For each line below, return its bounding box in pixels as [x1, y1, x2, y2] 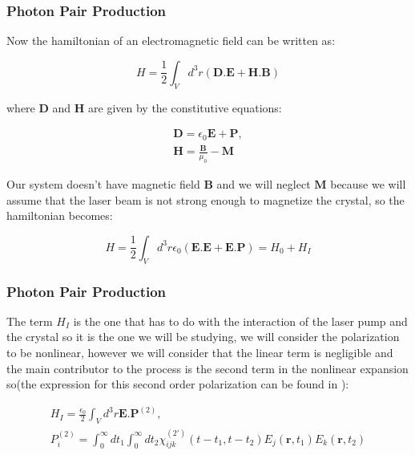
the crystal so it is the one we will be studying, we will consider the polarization [6, 328, 400, 345]
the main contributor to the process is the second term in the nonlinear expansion [6, 360, 409, 376]
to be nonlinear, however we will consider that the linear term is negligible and [6, 344, 393, 360]
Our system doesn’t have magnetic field [6, 176, 200, 193]
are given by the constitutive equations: [88, 99, 282, 116]
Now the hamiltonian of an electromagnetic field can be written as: [6, 32, 336, 49]
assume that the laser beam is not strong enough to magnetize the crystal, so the [6, 191, 405, 208]
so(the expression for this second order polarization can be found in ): [6, 376, 349, 392]
